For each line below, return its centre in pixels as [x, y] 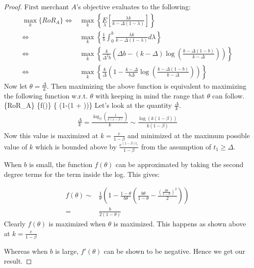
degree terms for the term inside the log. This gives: [82, 174]
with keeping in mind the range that [150, 95]
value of [16, 146]
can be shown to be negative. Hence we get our [174, 251]
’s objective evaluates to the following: [133, 6]
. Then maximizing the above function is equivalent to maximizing [147, 85]
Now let [16, 85]
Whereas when [26, 251]
